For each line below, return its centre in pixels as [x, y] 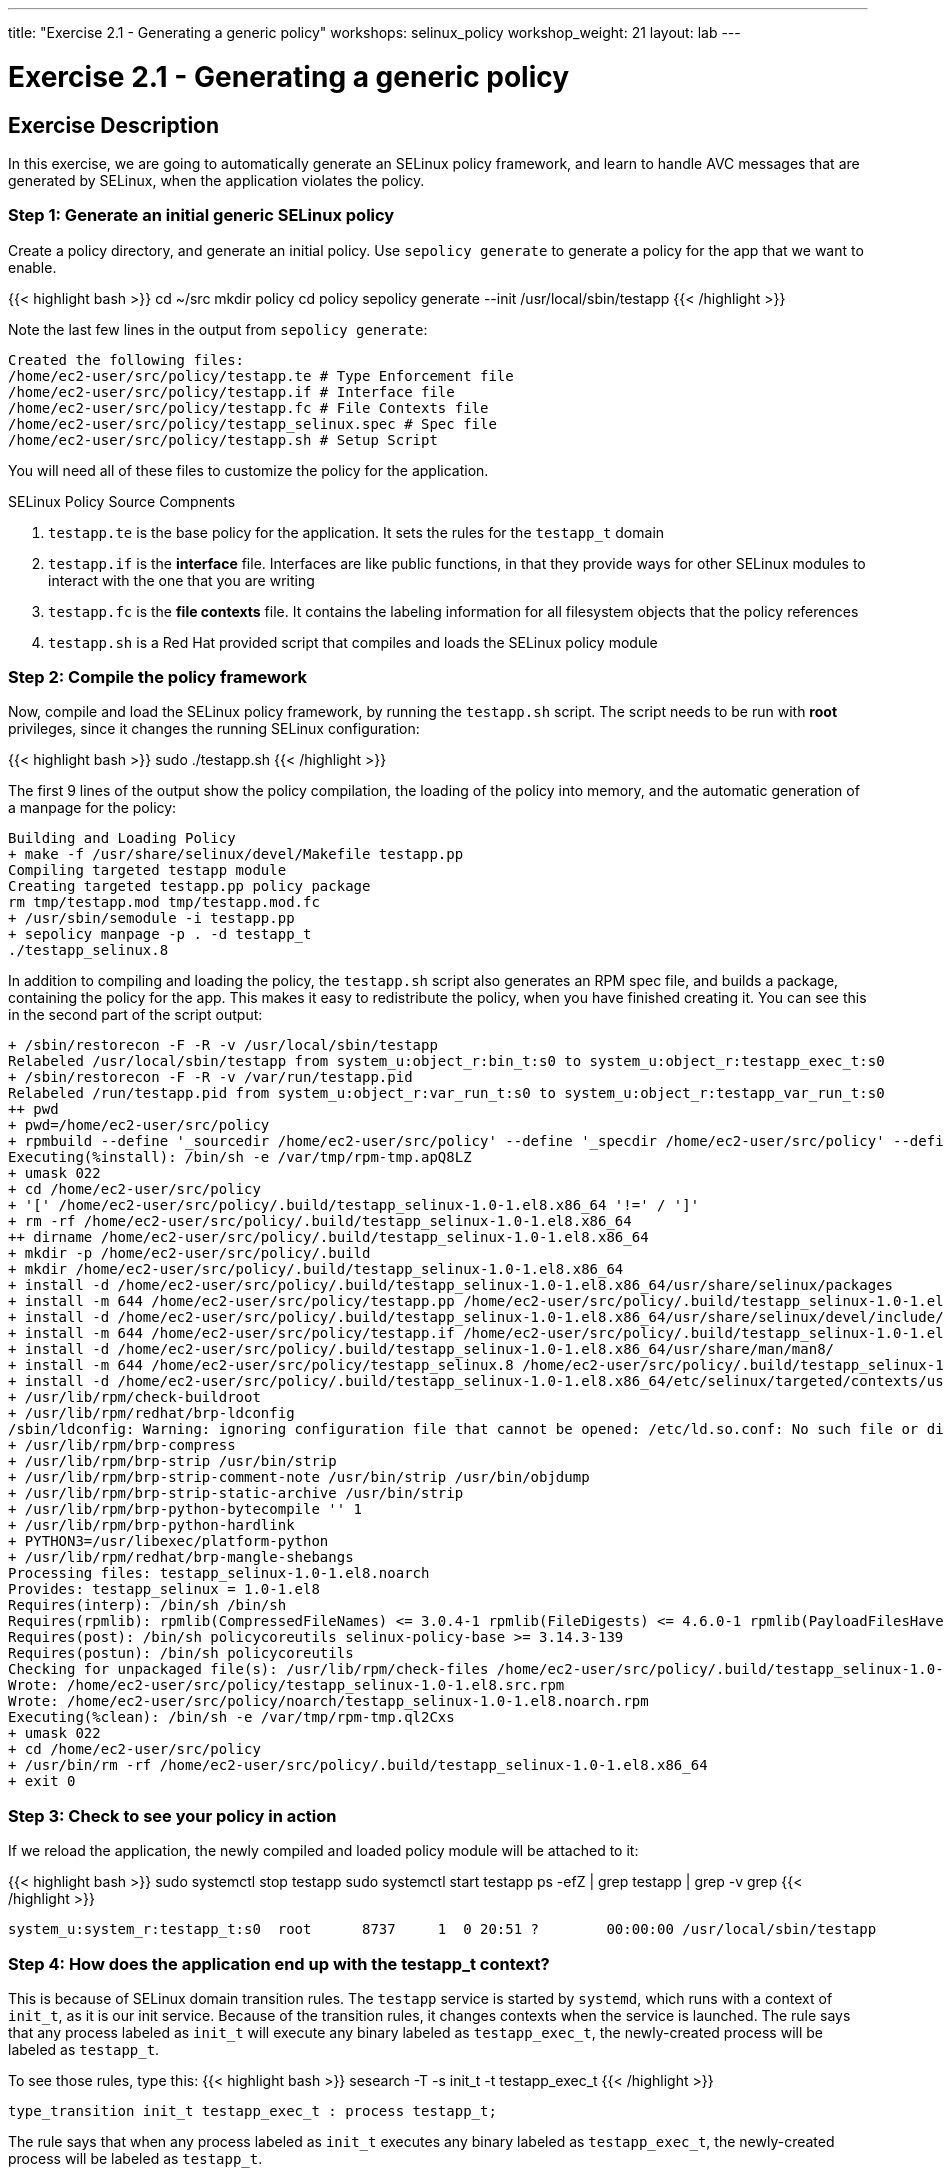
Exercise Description [114, 125]
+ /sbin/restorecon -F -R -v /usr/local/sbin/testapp [223, 1045]
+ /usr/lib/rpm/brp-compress [122, 1445]
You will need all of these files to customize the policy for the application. [248, 470]
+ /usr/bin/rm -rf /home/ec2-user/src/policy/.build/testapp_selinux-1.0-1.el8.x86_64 [358, 1765]
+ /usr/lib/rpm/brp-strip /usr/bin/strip [172, 1461]
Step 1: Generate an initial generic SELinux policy [201, 215]
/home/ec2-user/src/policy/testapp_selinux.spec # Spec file [252, 423]
